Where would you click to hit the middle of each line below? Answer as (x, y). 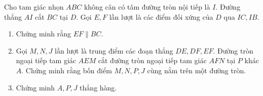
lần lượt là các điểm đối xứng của (161, 16)
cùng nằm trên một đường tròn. (197, 70)
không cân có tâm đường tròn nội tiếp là (147, 7)
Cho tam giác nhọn (34, 7)
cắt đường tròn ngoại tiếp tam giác (152, 60)
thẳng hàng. (98, 87)
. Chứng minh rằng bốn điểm (67, 70)
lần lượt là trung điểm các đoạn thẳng (114, 50)
